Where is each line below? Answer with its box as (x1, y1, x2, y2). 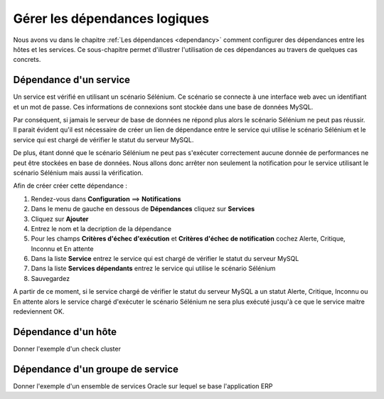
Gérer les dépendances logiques (13, 11, 210, 26)
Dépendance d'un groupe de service (13, 363, 179, 375)
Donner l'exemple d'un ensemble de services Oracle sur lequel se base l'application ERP (13, 381, 273, 390)
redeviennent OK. (13, 307, 65, 316)
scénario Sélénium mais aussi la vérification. (13, 168, 144, 177)
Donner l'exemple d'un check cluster (13, 344, 121, 353)
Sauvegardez (31, 274, 70, 282)
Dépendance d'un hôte (13, 326, 117, 338)
